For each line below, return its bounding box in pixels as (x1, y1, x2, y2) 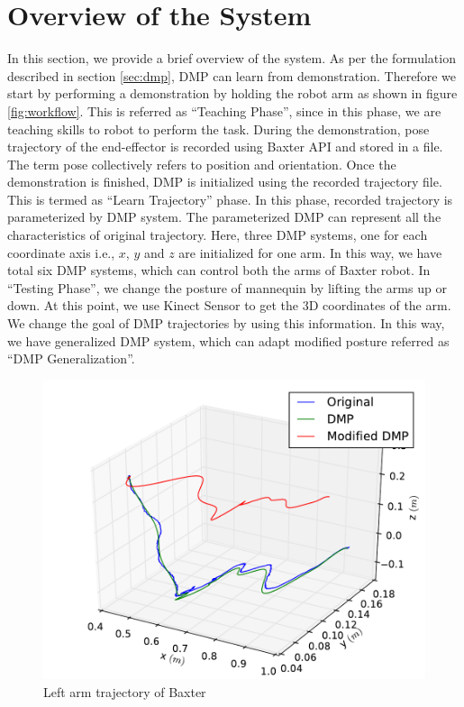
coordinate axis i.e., (7, 243, 115, 262)
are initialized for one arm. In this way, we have (178, 243, 442, 262)
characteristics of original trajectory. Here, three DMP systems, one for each (7, 225, 428, 244)
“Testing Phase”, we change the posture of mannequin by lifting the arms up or (7, 278, 447, 297)
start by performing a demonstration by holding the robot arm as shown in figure (7, 84, 458, 103)
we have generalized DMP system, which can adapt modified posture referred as (7, 331, 450, 350)
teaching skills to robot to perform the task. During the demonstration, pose (7, 119, 430, 138)
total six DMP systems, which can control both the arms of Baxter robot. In (7, 261, 431, 280)
